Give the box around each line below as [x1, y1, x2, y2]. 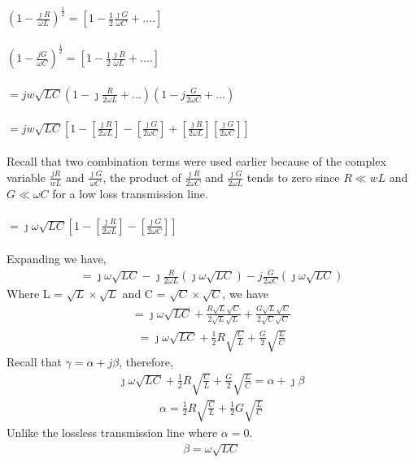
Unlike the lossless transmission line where [7, 423, 218, 440]
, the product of [102, 168, 181, 185]
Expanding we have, [7, 250, 107, 267]
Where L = [7, 285, 63, 302]
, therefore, [119, 353, 173, 370]
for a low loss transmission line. [52, 184, 208, 201]
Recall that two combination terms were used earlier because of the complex [7, 153, 386, 170]
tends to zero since [246, 168, 340, 185]
